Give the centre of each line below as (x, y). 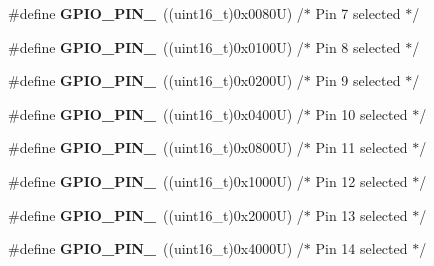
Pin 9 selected (358, 80)
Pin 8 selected (358, 46)
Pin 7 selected (358, 13)
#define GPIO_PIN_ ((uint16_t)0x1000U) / (156, 180)
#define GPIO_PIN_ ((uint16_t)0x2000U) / (156, 214)
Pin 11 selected (361, 147)
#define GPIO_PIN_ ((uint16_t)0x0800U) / (156, 147)
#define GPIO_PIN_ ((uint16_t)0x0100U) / (156, 46)
